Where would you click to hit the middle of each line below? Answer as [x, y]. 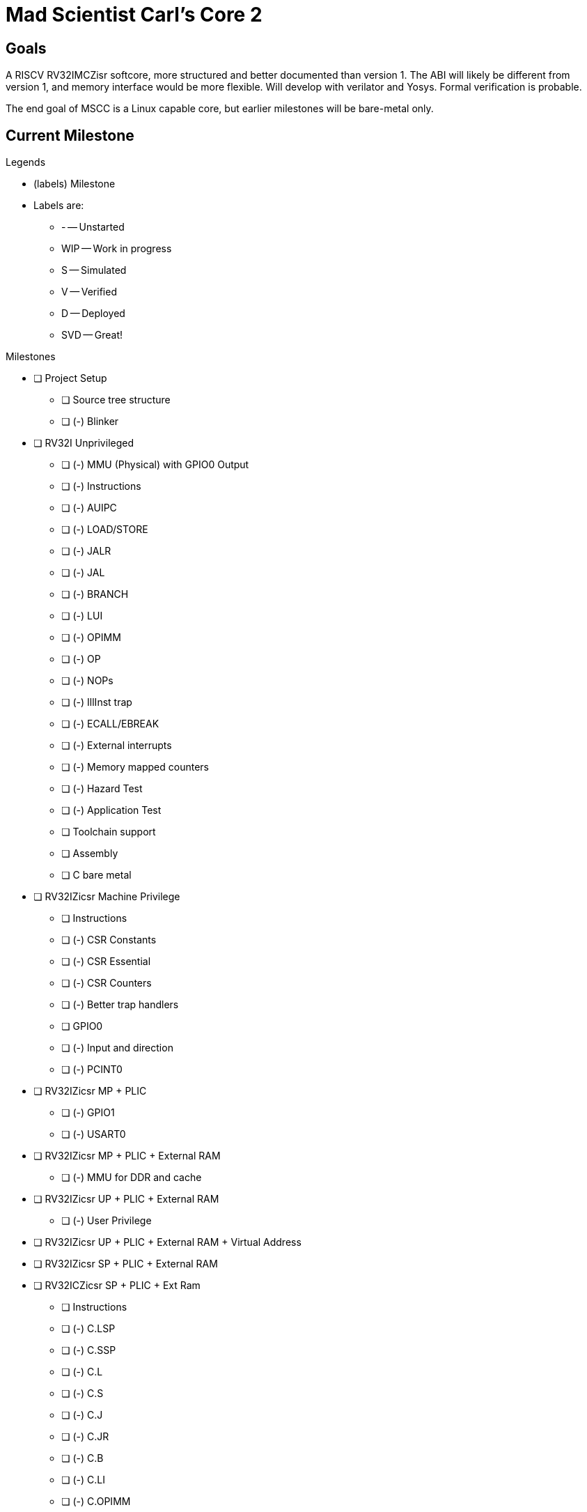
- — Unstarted [93, 227]
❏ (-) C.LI [84, 1480]
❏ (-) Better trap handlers [120, 1005]
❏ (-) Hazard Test [102, 789]
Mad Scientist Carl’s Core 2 [134, 15]
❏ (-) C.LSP [88, 1329]
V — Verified [89, 292]
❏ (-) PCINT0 [92, 1070]
